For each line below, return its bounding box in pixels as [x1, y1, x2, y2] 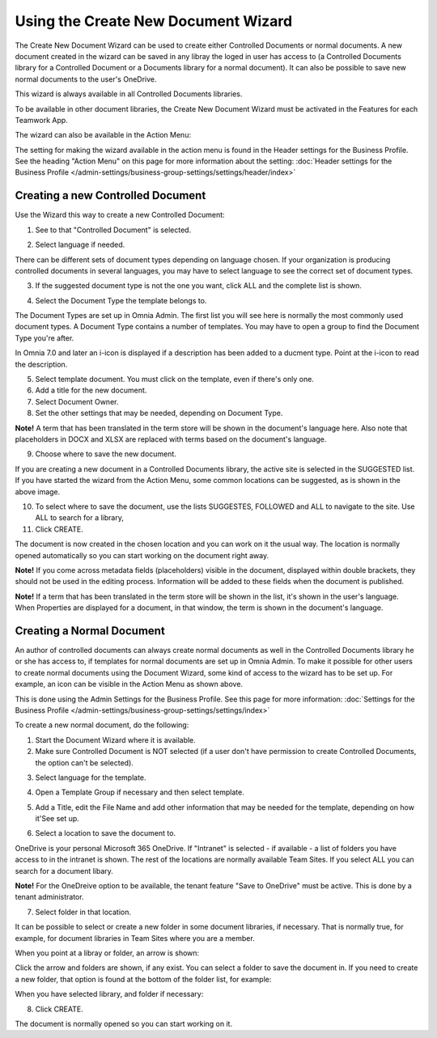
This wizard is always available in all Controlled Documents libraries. [15, 89, 243, 99]
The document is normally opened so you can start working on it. [15, 1019, 233, 1028]
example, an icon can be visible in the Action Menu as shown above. [15, 680, 243, 689]
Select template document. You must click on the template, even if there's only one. [35, 375, 315, 384]
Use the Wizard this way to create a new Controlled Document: [15, 210, 226, 220]
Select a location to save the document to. [35, 828, 176, 838]
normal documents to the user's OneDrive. [15, 74, 157, 84]
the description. [15, 359, 68, 369]
